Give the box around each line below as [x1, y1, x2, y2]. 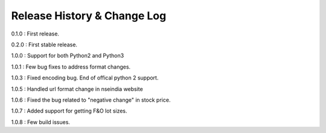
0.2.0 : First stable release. [11, 41, 78, 48]
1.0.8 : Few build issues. [11, 118, 71, 126]
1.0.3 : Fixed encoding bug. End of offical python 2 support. [11, 74, 159, 81]
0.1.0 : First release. [11, 30, 60, 37]
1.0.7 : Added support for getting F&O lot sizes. [11, 107, 127, 114]
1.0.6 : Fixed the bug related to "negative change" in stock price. [11, 96, 171, 104]
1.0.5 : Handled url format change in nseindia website [11, 85, 143, 93]
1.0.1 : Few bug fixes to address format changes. [11, 63, 131, 70]
